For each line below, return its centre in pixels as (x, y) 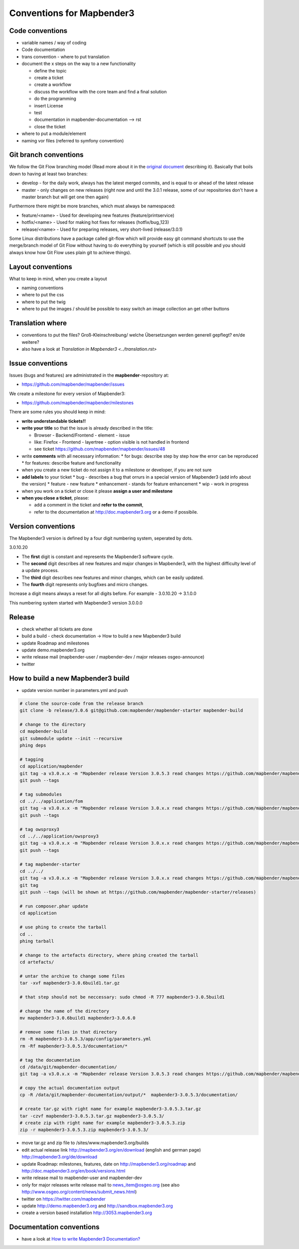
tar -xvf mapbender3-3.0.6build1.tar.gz (70, 983)
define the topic (50, 70)
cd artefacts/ (37, 962)
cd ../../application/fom (51, 801)
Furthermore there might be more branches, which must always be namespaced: (92, 206)
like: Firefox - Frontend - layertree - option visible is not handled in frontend (112, 442)
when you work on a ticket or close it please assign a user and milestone (97, 491)
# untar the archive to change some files (72, 976)
